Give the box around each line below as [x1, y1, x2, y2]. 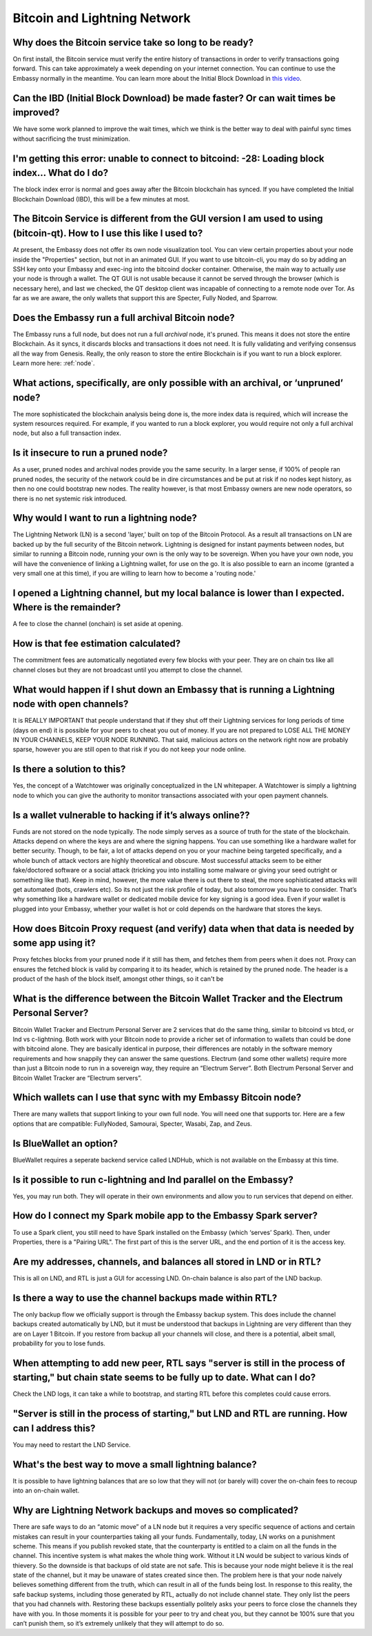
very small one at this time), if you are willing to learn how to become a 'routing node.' [12, 569, 256, 577]
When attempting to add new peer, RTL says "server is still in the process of [12, 1357, 346, 1369]
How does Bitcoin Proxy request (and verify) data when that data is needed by [12, 922, 355, 935]
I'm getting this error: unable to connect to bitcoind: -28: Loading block [12, 153, 324, 164]
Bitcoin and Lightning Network [12, 10, 191, 26]
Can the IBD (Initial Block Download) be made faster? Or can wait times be [12, 92, 336, 104]
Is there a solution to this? [12, 763, 126, 775]
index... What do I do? [12, 167, 109, 179]
